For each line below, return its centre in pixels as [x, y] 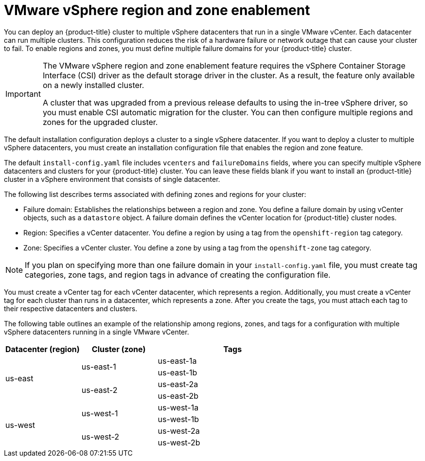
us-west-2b [179, 442]
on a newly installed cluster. [93, 85]
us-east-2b [178, 396]
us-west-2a [179, 431]
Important [23, 94]
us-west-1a [178, 407]
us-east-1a [177, 361]
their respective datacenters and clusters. [71, 308]
